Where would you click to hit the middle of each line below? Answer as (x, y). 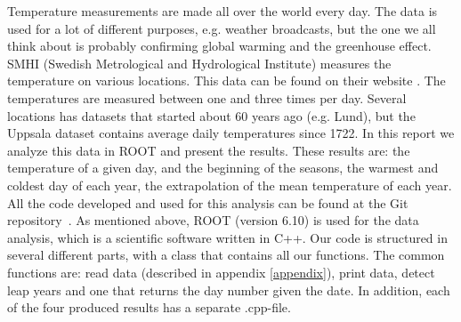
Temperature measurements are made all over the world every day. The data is (222, 11)
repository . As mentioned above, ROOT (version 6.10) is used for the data (213, 220)
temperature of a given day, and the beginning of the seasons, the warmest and (223, 168)
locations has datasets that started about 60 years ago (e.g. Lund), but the (211, 115)
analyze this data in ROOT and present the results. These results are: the (209, 150)
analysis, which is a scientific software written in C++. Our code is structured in (227, 237)
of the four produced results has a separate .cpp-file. (149, 307)
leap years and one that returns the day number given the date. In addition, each (229, 290)
